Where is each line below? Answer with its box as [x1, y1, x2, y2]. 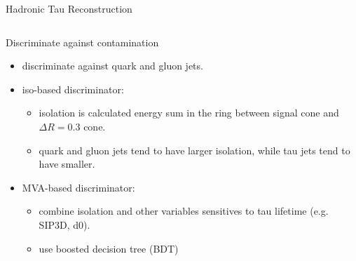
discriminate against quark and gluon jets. [22, 58, 203, 73]
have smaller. [39, 156, 95, 171]
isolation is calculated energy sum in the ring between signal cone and [39, 105, 339, 120]
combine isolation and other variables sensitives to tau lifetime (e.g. [39, 203, 329, 218]
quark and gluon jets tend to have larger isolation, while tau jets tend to [39, 142, 350, 157]
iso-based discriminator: [22, 81, 124, 96]
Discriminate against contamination [6, 34, 159, 49]
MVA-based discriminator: [22, 180, 135, 194]
